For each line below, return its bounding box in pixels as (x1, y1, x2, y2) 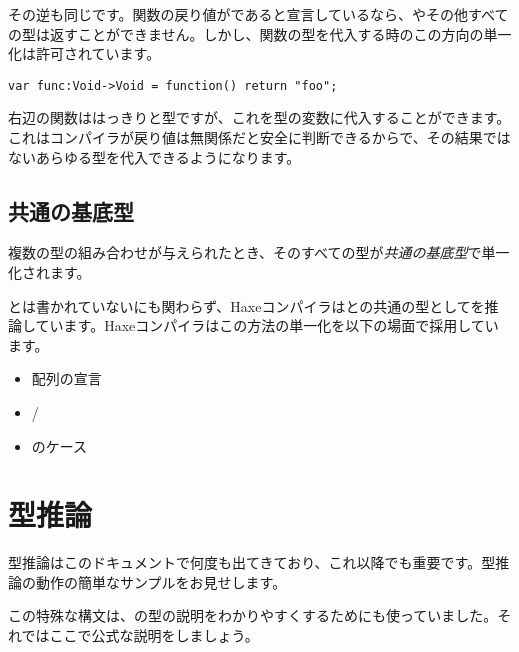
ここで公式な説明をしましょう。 (49, 625, 259, 646)
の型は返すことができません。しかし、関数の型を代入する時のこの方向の (8, 23, 484, 44)
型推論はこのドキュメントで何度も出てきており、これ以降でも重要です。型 (8, 552, 496, 573)
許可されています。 (35, 43, 161, 64)
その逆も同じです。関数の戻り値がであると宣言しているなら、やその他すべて (8, 4, 509, 24)
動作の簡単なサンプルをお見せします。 (35, 571, 287, 592)
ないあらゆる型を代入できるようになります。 (8, 146, 301, 167)
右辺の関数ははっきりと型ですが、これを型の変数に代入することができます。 (8, 107, 511, 128)
